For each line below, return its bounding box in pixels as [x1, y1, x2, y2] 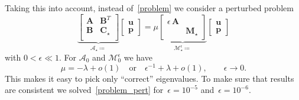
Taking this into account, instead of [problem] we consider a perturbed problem [5, 2, 294, 14]
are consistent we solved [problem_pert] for [5, 84, 164, 96]
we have [123, 51, 152, 64]
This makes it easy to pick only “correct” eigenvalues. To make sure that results [5, 72, 294, 84]
